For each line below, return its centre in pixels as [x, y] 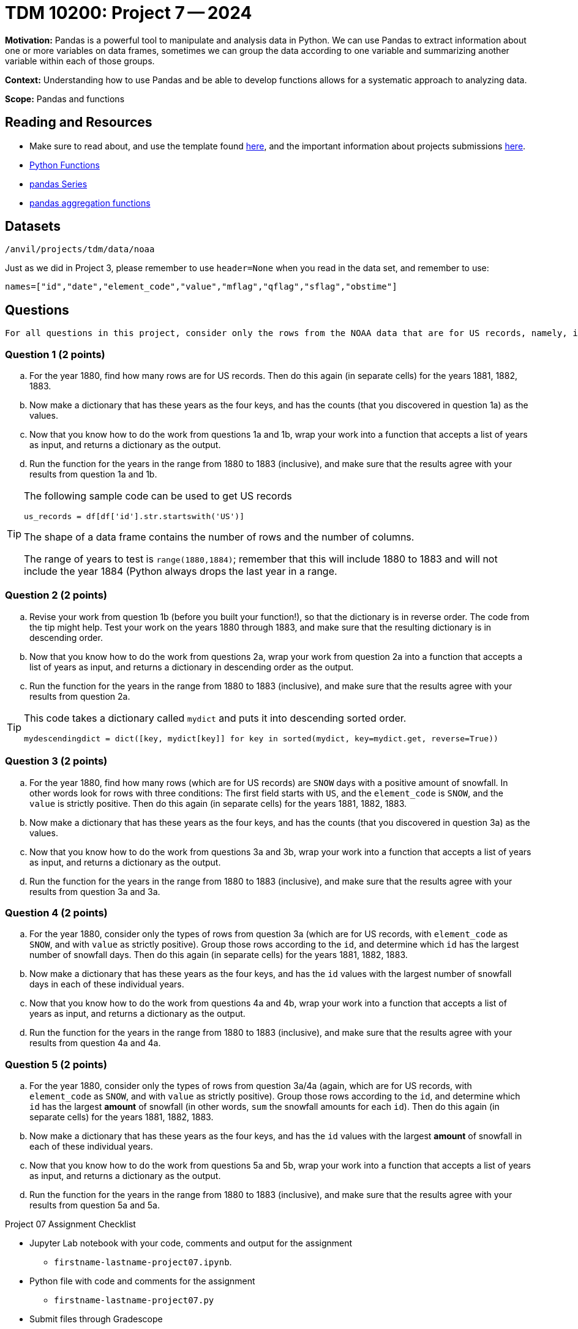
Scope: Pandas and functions [65, 99]
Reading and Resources [79, 122]
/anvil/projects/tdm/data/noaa [80, 249]
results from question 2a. [80, 696]
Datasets [33, 226]
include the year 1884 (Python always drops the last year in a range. [181, 571]
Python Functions [65, 165]
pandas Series [58, 184]
